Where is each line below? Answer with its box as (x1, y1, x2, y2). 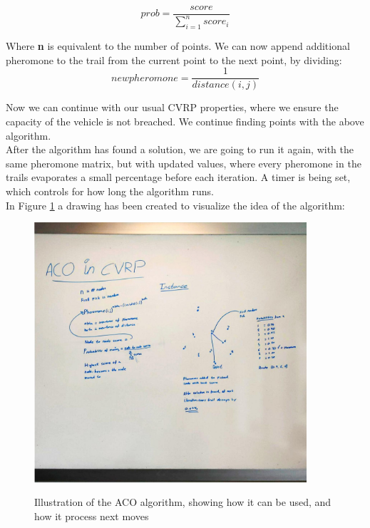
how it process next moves (34, 508, 149, 523)
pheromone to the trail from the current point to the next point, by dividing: (6, 52, 342, 67)
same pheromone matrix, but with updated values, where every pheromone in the (6, 155, 361, 170)
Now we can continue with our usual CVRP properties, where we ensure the (6, 100, 339, 115)
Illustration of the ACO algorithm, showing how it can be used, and (34, 495, 332, 509)
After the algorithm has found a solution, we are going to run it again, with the (6, 142, 354, 157)
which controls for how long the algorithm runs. (6, 184, 214, 199)
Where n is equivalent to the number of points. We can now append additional (6, 38, 350, 53)
